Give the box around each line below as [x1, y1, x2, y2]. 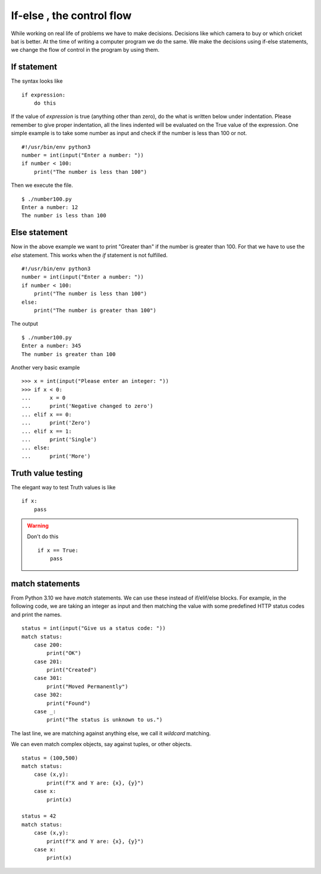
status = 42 [21, 813, 56, 820]
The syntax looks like [11, 77, 63, 85]
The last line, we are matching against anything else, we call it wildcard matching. [11, 729, 211, 736]
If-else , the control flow [11, 9, 132, 22]
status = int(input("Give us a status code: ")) [21, 625, 166, 632]
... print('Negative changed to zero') [21, 402, 154, 410]
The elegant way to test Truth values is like [11, 483, 116, 491]
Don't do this [27, 533, 59, 540]
